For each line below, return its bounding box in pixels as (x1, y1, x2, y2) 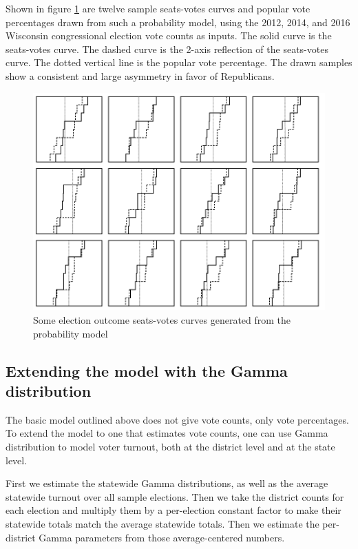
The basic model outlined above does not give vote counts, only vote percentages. (6, 412, 349, 426)
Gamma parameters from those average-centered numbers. (39, 530, 285, 544)
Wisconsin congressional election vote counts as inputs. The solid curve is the (6, 28, 332, 43)
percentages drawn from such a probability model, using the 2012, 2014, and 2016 (6, 14, 350, 29)
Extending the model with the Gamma (6, 360, 288, 381)
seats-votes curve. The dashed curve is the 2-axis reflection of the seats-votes (6, 41, 328, 56)
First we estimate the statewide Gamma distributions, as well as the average (6, 476, 328, 490)
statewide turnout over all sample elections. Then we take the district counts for (6, 489, 344, 504)
